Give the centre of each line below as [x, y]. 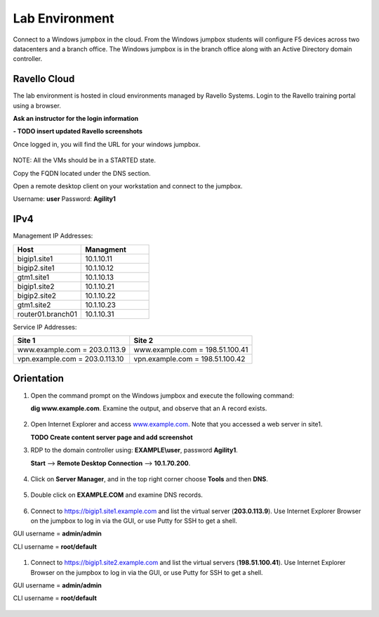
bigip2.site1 [36, 268]
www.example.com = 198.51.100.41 [191, 350]
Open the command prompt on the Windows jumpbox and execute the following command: [162, 395]
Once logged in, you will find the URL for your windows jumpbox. [107, 144]
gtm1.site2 [34, 304]
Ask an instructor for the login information [76, 119]
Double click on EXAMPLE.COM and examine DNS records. [117, 495]
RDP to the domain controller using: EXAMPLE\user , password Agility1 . [134, 450]
